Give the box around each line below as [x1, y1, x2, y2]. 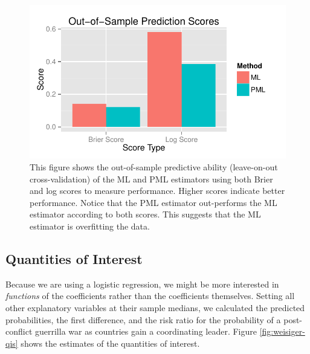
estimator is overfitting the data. [30, 219, 150, 232]
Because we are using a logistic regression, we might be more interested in [5, 277, 279, 290]
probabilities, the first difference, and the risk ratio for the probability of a [5, 313, 281, 326]
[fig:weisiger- [259, 325, 305, 338]
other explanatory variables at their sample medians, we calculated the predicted [5, 301, 305, 314]
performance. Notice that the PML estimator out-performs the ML [30, 196, 277, 208]
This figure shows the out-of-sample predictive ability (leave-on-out [30, 160, 278, 173]
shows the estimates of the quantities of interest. [21, 336, 200, 349]
